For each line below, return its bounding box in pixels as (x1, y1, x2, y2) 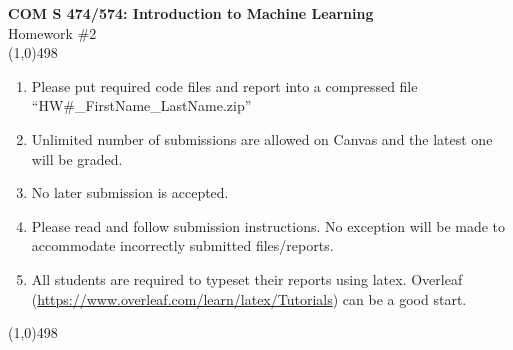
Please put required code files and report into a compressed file (31, 75, 418, 96)
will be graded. (31, 148, 123, 169)
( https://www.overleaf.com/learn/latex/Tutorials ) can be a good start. (31, 288, 467, 309)
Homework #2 (8, 22, 97, 43)
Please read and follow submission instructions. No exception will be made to (31, 215, 506, 236)
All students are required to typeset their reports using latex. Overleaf (31, 268, 463, 289)
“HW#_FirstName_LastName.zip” (31, 95, 252, 116)
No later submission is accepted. (31, 182, 229, 203)
